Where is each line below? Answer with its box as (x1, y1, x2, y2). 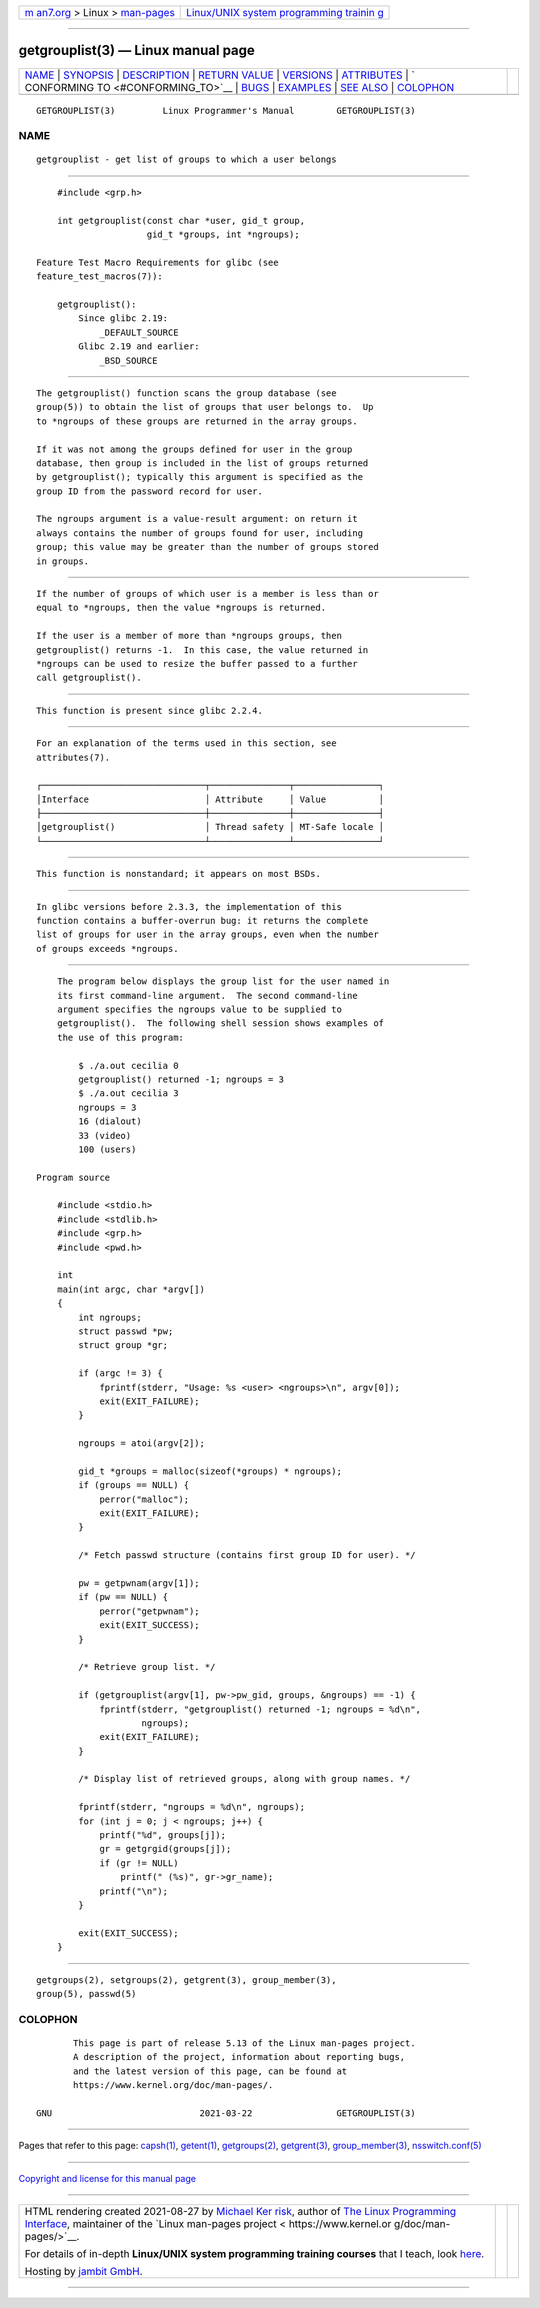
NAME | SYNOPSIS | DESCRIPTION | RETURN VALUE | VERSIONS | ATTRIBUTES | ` (24, 68, 415, 82)
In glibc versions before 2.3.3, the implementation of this (36, 901, 342, 912)
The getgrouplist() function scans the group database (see (36, 387, 337, 399)
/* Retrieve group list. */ (78, 1661, 216, 1673)
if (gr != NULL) (99, 1857, 179, 1869)
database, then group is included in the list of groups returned (36, 457, 369, 469)
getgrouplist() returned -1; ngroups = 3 (78, 1073, 285, 1085)
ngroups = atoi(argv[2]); (78, 1438, 205, 1449)
